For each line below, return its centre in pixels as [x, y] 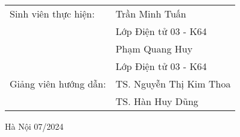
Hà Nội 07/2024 [34, 126]
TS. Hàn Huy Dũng [157, 101]
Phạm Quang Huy [154, 49]
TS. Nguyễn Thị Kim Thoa [173, 84]
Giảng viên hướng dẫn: [58, 84]
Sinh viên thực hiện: [52, 14]
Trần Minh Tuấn [151, 14]
